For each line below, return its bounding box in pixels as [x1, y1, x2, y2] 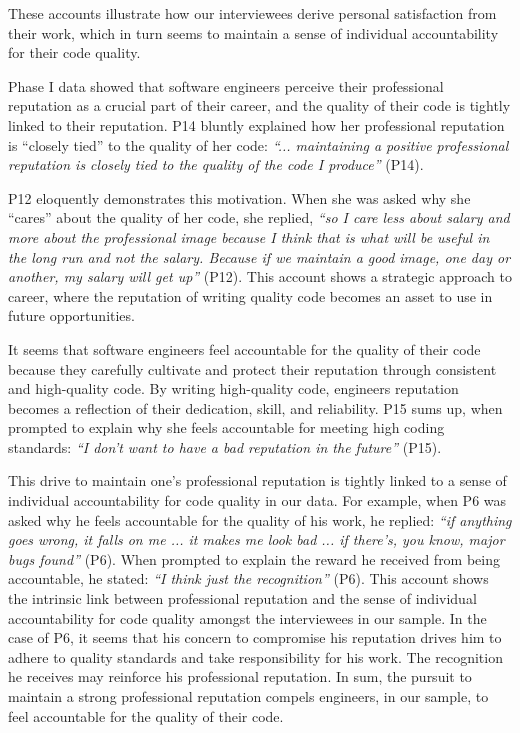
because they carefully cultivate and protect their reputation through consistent [8, 358, 497, 379]
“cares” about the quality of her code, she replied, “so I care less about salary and [8, 207, 510, 228]
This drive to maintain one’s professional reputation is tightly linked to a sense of [8, 470, 507, 491]
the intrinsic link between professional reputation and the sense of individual [8, 588, 477, 609]
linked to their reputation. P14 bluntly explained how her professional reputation [8, 114, 505, 135]
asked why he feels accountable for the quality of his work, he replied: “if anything [8, 509, 512, 530]
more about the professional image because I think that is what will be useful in [8, 226, 490, 247]
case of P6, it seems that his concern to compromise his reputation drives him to [8, 627, 502, 648]
